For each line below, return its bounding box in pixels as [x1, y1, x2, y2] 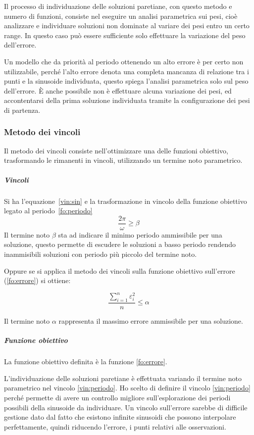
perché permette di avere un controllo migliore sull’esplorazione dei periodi [4, 392, 231, 402]
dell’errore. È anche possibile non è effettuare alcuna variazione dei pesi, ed [4, 85, 232, 96]
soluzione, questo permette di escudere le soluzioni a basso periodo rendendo [4, 239, 236, 249]
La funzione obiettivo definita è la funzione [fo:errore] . [4, 356, 167, 367]
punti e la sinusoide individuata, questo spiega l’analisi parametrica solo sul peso [4, 76, 249, 86]
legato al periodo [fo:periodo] [4, 205, 93, 216]
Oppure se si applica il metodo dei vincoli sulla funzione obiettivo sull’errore [4, 265, 235, 276]
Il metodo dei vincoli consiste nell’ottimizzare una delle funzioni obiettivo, [4, 145, 228, 155]
